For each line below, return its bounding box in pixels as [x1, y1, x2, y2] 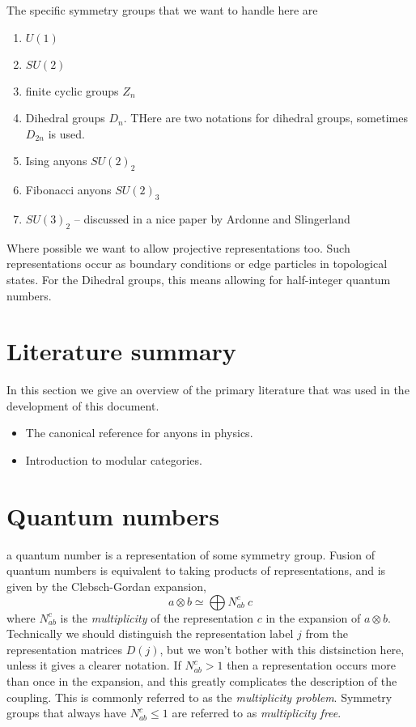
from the [305, 625, 348, 642]
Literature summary [6, 334, 236, 368]
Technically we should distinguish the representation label [6, 625, 294, 642]
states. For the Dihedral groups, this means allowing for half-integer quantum [6, 270, 391, 287]
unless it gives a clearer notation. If [6, 657, 181, 674]
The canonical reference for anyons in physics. [25, 424, 253, 441]
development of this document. [6, 397, 159, 414]
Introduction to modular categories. [25, 452, 202, 469]
